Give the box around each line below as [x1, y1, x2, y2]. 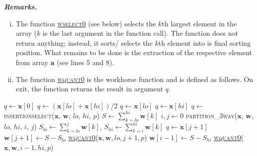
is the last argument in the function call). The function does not [42, 28, 238, 38]
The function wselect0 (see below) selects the [15, 18, 156, 28]
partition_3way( [185, 110, 238, 120]
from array [15, 57, 48, 67]
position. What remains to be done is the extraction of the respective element [15, 47, 253, 58]
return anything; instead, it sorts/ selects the [15, 37, 153, 48]
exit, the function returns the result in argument [15, 83, 164, 94]
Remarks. [4, 1, 37, 11]
